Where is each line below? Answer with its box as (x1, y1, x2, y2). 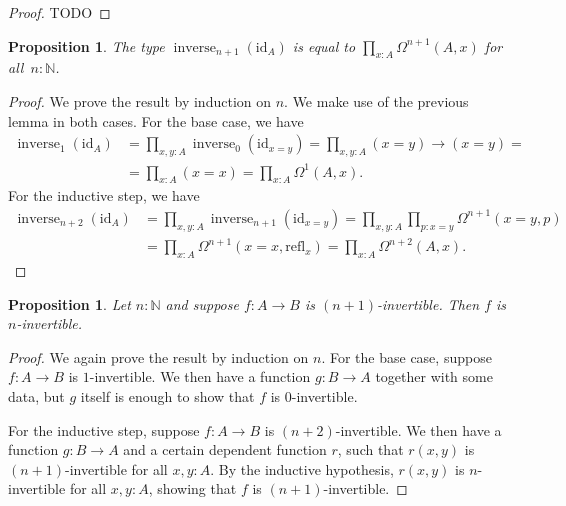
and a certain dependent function (123, 439, 327, 460)
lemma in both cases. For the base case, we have (8, 110, 304, 131)
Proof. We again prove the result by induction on (8, 346, 309, 367)
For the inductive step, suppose (8, 419, 200, 440)
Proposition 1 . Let (8, 293, 131, 314)
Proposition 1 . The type (8, 35, 165, 56)
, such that (337, 439, 404, 460)
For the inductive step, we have (8, 185, 200, 206)
